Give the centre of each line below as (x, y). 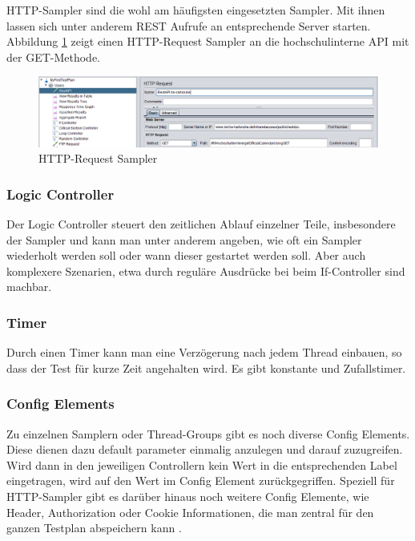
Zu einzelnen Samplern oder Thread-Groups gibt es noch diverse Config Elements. (208, 433)
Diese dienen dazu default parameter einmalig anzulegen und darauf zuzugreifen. (205, 449)
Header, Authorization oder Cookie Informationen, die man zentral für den (190, 512)
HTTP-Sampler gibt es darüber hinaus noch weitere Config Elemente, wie (188, 496)
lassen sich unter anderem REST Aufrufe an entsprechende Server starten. (189, 25)
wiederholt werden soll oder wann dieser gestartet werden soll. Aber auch (186, 255)
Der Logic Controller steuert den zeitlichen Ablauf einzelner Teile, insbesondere (201, 223)
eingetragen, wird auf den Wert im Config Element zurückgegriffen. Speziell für (201, 480)
